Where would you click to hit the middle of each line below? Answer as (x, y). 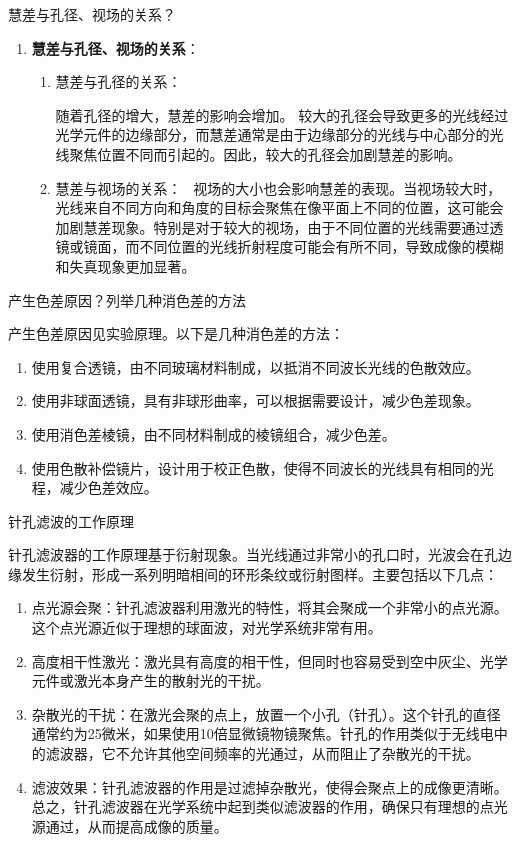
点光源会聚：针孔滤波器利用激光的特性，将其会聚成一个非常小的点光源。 (269, 607)
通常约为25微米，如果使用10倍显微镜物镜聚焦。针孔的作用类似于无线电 (262, 733)
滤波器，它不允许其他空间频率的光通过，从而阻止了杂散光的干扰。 (262, 753)
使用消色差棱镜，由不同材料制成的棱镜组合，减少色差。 (213, 433)
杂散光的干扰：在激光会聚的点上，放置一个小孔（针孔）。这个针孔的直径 (266, 713)
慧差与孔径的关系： (118, 81)
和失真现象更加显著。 (125, 265)
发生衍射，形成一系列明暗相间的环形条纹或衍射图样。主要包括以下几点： (259, 573)
